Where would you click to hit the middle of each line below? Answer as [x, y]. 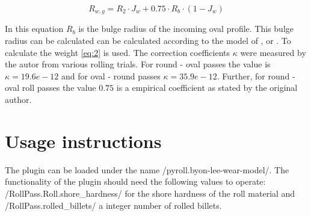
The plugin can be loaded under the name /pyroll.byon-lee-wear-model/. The [147, 169]
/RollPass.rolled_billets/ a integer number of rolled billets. [113, 205]
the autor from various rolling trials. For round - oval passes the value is [138, 64]
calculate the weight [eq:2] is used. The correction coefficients [117, 52]
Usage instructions [83, 140]
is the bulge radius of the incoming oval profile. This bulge [186, 29]
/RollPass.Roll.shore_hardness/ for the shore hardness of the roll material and [150, 193]
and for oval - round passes [111, 76]
